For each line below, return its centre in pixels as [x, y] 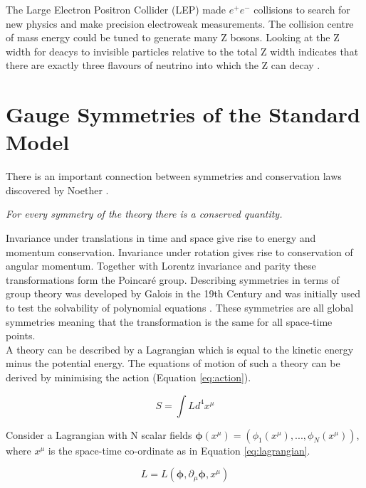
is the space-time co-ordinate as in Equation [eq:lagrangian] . [179, 450]
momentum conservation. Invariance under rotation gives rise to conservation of [179, 251]
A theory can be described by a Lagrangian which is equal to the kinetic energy [180, 349]
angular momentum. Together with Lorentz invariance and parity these [161, 266]
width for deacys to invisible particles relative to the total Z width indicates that [182, 51]
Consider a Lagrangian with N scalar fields [99, 434]
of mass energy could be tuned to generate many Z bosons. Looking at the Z [173, 37]
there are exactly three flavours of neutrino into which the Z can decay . [163, 65]
